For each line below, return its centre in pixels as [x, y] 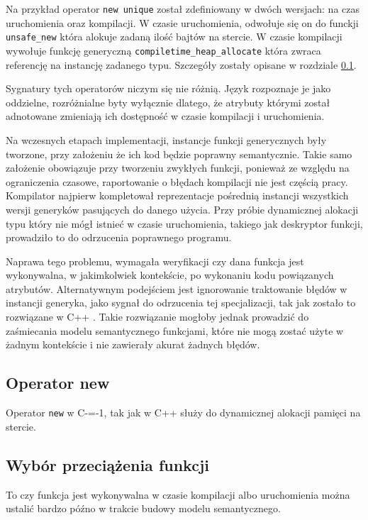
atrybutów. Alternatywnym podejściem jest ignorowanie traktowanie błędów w [177, 288]
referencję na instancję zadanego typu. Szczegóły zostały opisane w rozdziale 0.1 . [181, 64]
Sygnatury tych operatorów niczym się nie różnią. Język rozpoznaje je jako [168, 88]
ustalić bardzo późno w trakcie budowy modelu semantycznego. [143, 508]
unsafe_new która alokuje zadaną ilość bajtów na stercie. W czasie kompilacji [174, 37]
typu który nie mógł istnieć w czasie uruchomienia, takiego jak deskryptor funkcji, [184, 223]
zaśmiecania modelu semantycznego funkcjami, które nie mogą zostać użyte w [175, 330]
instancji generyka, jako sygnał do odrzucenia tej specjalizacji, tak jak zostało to [181, 303]
